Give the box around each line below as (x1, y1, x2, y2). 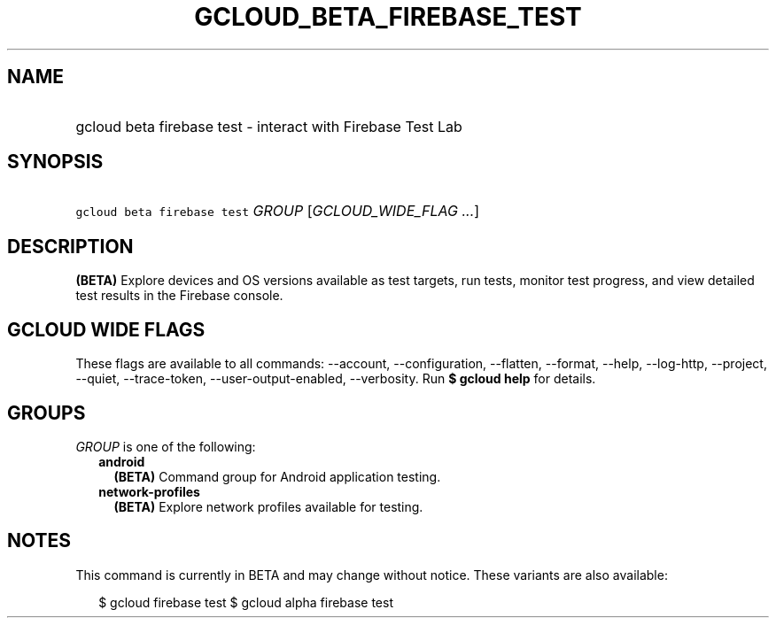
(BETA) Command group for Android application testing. (113, 468, 441, 484)
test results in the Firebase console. (75, 288, 283, 304)
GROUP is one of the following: (75, 438, 256, 454)
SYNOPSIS (7, 150, 104, 174)
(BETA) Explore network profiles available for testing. (113, 498, 423, 514)
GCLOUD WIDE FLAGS (7, 318, 206, 341)
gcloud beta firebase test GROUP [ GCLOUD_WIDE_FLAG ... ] (75, 202, 480, 220)
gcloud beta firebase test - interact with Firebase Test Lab (75, 117, 462, 135)
